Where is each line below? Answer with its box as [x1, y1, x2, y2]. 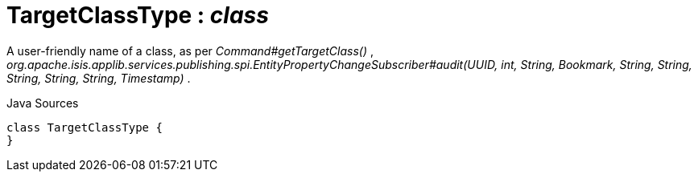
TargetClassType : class [6, 2, 269, 29]
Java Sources [6, 95, 79, 110]
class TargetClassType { [6, 120, 163, 134]
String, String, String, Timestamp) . [6, 71, 191, 85]
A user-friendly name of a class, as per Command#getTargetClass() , [6, 43, 374, 58]
